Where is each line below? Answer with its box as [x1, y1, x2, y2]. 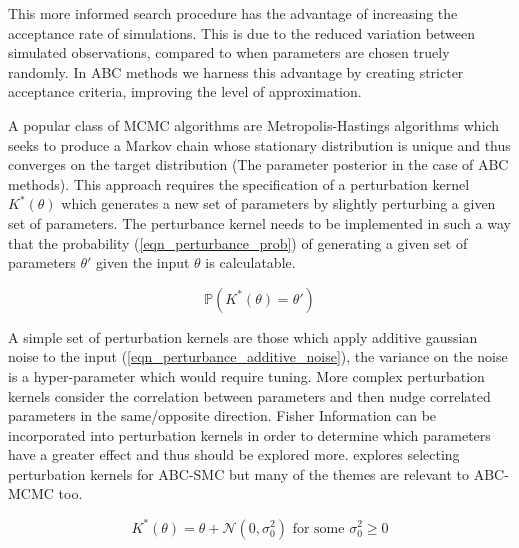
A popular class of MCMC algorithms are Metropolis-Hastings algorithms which [8, 114, 500, 135]
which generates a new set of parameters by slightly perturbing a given [61, 193, 496, 214]
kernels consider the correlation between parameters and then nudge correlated [8, 385, 491, 406]
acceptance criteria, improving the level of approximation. [8, 81, 362, 102]
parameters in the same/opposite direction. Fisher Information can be [8, 405, 437, 426]
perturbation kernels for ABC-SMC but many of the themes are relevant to [8, 463, 470, 484]
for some [292, 521, 345, 536]
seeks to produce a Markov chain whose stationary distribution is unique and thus [8, 134, 511, 155]
